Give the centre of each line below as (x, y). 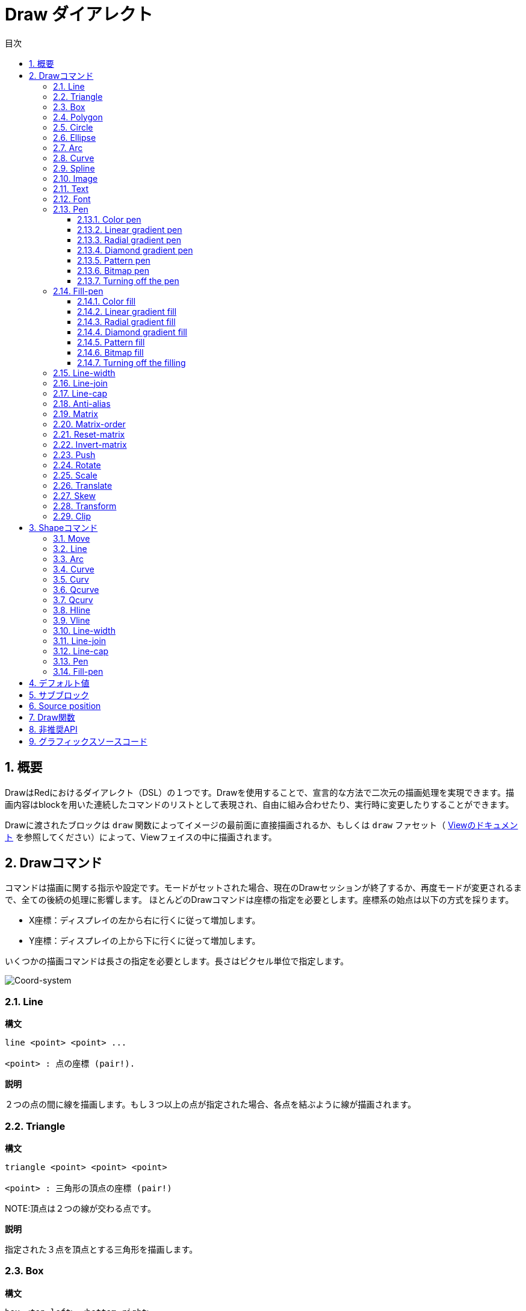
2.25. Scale (75, 475)
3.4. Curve (74, 569)
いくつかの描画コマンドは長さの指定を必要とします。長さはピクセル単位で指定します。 (177, 961)
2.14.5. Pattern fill (111, 342)
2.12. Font (72, 199)
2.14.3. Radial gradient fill (126, 321)
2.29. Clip (72, 516)
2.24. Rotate (77, 465)
